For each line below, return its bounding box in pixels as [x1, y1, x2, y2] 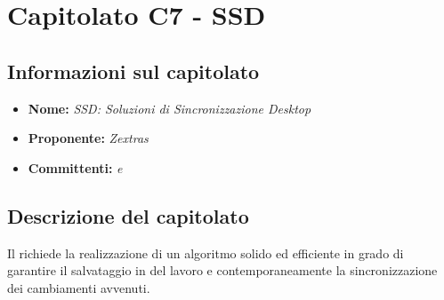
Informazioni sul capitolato [7, 57, 260, 84]
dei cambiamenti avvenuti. [7, 278, 150, 296]
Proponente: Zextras [28, 129, 149, 147]
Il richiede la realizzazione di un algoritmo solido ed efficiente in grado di [7, 243, 404, 262]
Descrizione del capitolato [7, 201, 249, 229]
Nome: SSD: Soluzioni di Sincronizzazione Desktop [28, 99, 311, 117]
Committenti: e [28, 158, 123, 177]
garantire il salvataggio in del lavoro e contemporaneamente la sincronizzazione [7, 261, 438, 280]
